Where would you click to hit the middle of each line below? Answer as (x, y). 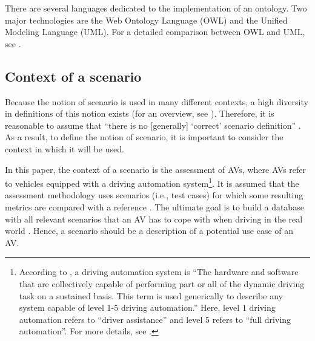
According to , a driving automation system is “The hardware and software (159, 272)
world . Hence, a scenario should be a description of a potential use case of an (149, 231)
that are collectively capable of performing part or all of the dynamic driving (162, 283)
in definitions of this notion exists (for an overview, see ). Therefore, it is (140, 113)
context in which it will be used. (65, 148)
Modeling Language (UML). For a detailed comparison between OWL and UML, (155, 32)
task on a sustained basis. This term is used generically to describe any (151, 295)
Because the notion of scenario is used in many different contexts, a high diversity (157, 101)
